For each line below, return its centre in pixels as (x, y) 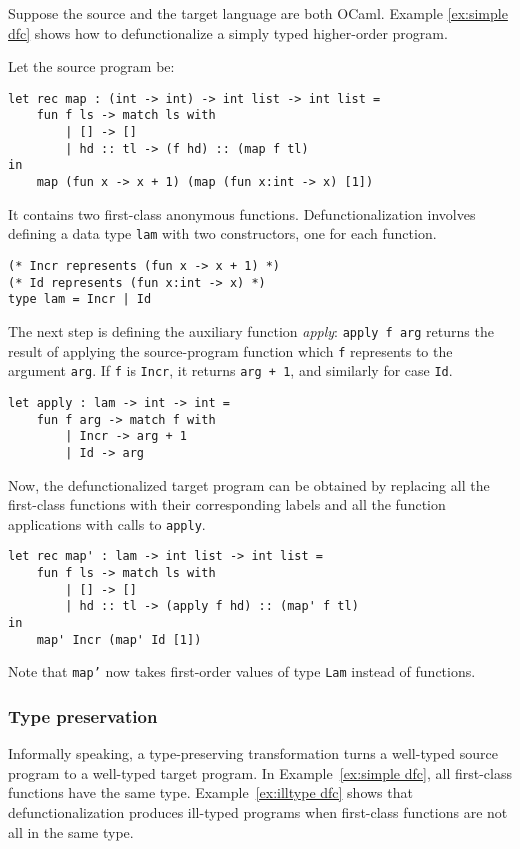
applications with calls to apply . (107, 523)
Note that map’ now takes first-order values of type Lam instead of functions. (242, 671)
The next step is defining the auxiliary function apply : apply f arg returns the (251, 330)
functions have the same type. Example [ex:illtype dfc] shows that (210, 792)
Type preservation (83, 715)
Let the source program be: (91, 66)
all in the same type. (71, 831)
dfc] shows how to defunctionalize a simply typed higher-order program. (228, 32)
